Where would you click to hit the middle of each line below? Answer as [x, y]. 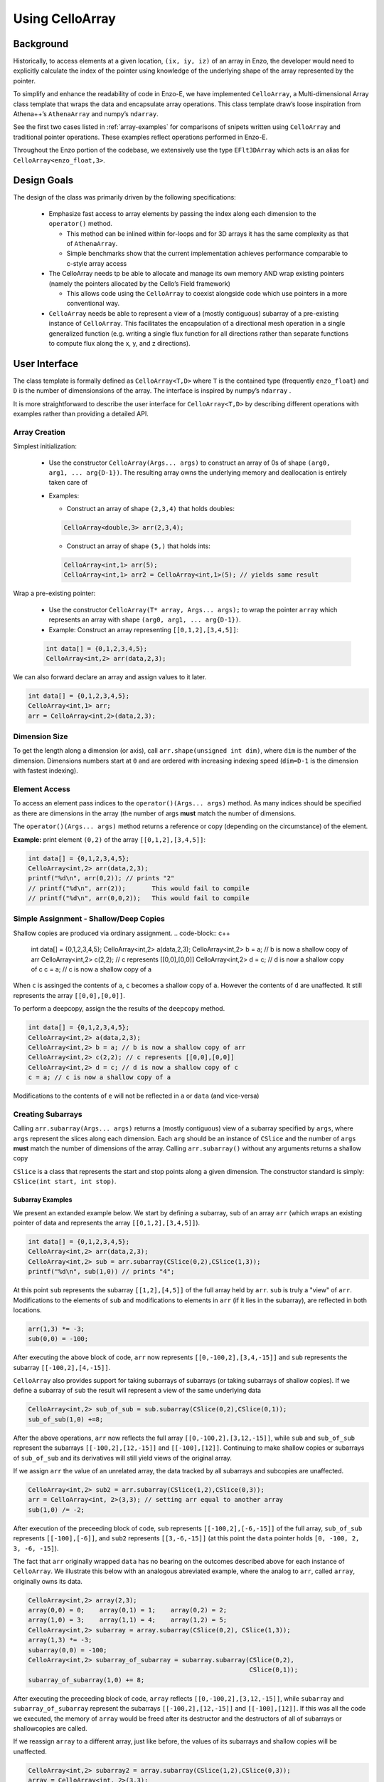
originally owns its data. [48, 1581]
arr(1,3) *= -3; [57, 1329]
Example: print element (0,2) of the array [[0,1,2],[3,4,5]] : [110, 839]
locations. [27, 1310]
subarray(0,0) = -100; [68, 1650]
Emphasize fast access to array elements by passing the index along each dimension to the [182, 213]
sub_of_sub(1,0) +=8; [66, 1419]
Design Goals [43, 181]
